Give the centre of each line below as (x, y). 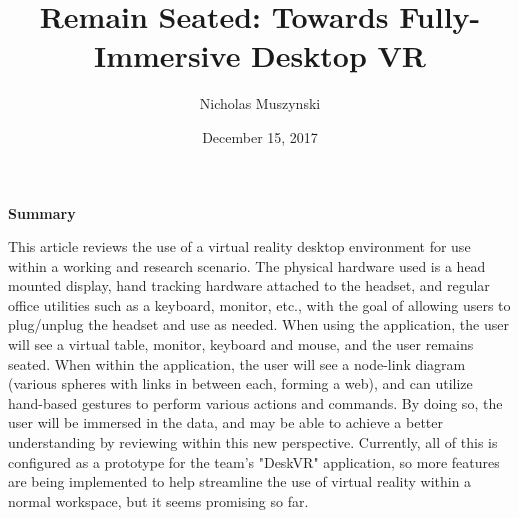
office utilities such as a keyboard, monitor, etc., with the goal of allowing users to (259, 304)
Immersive (167, 55)
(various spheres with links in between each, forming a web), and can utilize (240, 383)
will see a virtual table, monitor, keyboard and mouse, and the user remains (241, 344)
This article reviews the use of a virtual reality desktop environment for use (239, 246)
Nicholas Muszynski (260, 103)
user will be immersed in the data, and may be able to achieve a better (226, 422)
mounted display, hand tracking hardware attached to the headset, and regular (249, 285)
